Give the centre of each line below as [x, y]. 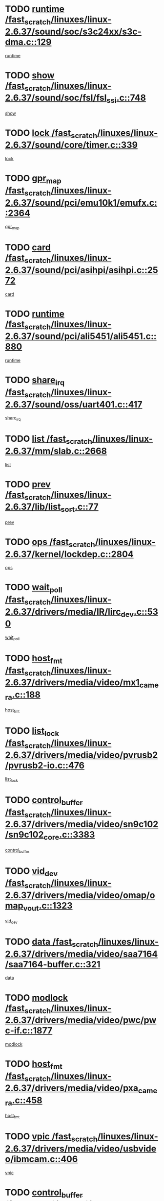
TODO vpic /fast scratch [51, 1137]
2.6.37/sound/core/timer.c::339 [72, 145]
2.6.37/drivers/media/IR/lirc [63, 612]
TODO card [28, 248]
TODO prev [28, 484]
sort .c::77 [80, 507]
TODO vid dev [31, 872]
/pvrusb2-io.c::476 [45, 766]
